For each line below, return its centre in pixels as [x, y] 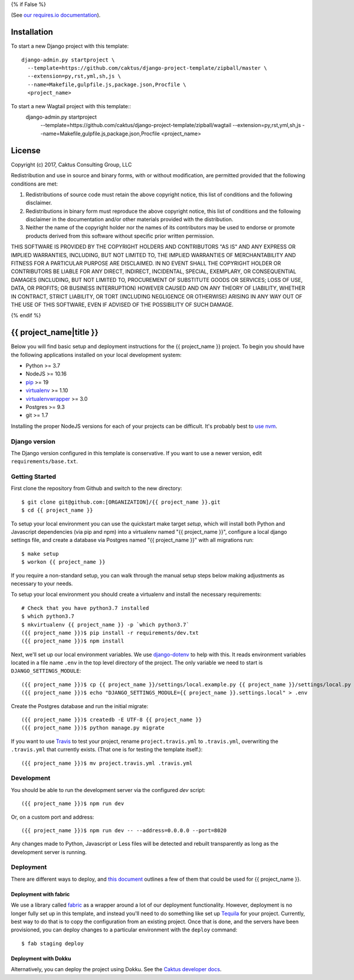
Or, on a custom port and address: [53, 817]
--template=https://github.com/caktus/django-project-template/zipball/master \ [147, 68]
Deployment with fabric [40, 894]
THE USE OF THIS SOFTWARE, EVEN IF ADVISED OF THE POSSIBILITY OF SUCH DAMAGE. [122, 304]
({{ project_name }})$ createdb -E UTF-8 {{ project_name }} [112, 720]
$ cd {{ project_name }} [57, 510]
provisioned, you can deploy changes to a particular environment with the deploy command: [124, 930]
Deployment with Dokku [41, 958]
